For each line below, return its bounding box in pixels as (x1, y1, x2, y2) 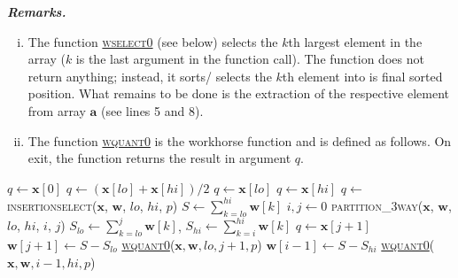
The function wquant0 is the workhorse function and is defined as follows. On (27, 131, 452, 150)
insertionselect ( (7, 196, 97, 214)
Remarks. (7, 3, 66, 20)
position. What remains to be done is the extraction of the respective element (27, 84, 450, 103)
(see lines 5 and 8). (101, 101, 204, 120)
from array (27, 101, 86, 120)
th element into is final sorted (282, 66, 443, 85)
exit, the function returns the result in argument (27, 149, 291, 167)
